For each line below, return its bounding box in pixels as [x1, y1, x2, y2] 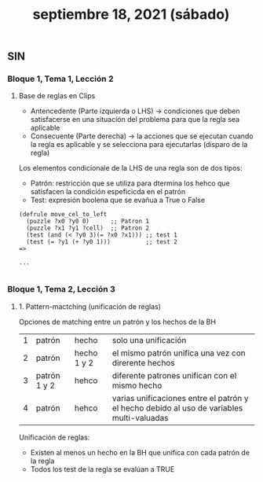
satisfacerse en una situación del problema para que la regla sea [30, 115, 240, 124]
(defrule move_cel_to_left [18, 211, 108, 219]
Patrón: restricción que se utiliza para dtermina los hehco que [30, 178, 231, 188]
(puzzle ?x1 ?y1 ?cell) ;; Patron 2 [26, 224, 150, 233]
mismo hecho [111, 380, 163, 391]
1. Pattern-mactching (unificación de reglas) [18, 301, 162, 311]
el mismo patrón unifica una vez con [111, 348, 246, 359]
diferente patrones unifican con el [111, 370, 237, 381]
